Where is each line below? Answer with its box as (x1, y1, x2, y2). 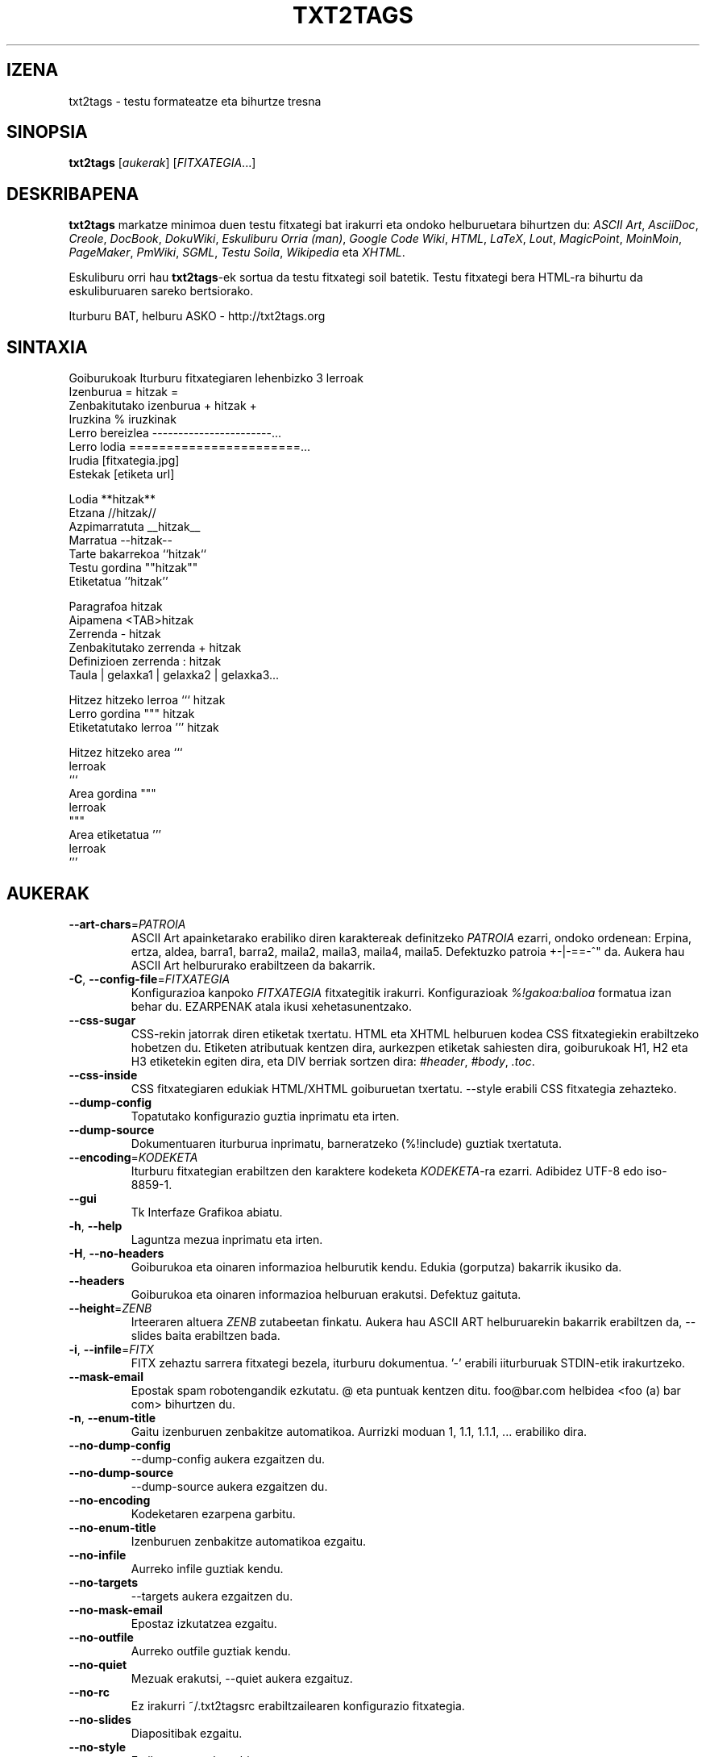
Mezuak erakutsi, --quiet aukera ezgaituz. (131, 1671, 353, 1685)
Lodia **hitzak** (69, 492, 156, 507)
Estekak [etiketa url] (69, 467, 175, 482)
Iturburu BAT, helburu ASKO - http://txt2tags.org (69, 309, 326, 323)
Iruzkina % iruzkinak (69, 412, 176, 427)
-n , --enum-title (69, 1410, 156, 1425)
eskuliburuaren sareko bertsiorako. (69, 284, 254, 298)
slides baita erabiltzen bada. (131, 1328, 280, 1342)
